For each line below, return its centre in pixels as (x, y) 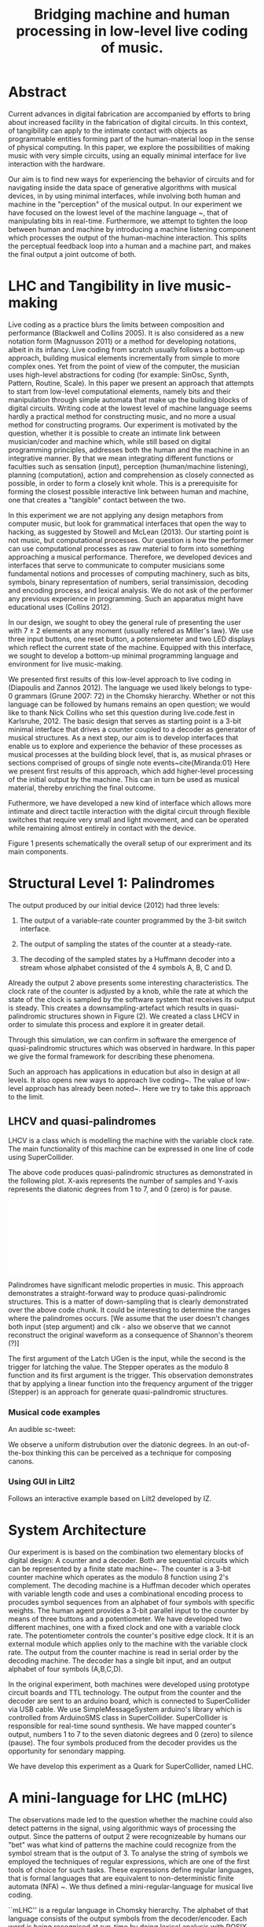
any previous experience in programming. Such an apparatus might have (126, 598)
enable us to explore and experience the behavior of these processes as (125, 746)
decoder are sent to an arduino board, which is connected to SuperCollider (129, 1701)
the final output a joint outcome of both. (72, 254)
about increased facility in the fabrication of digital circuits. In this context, (128, 122)
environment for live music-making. (66, 664)
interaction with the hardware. (57, 163)
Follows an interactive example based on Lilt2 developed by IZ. (110, 1499)
